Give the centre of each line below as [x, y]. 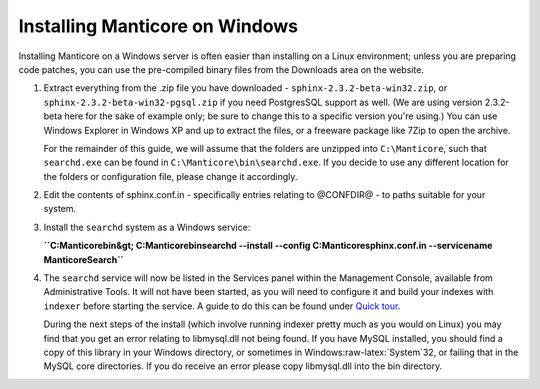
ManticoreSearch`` [83, 259]
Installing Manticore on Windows [158, 26]
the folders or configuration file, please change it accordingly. [170, 176]
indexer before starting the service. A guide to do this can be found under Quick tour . [222, 306]
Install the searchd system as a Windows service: [147, 227]
